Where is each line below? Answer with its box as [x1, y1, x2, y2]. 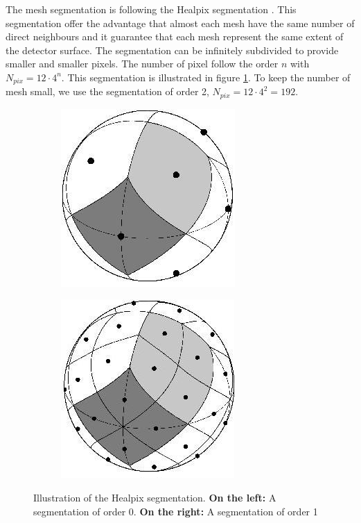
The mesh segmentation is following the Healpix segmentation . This [6, 2, 297, 16]
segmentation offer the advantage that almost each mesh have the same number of [6, 15, 355, 30]
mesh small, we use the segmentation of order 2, [6, 84, 209, 99]
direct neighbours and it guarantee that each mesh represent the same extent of [6, 29, 344, 44]
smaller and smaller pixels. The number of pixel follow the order [6, 56, 279, 71]
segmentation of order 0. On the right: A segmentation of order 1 [33, 504, 318, 518]
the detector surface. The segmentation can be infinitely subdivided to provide [6, 42, 339, 57]
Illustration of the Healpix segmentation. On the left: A [33, 490, 276, 505]
